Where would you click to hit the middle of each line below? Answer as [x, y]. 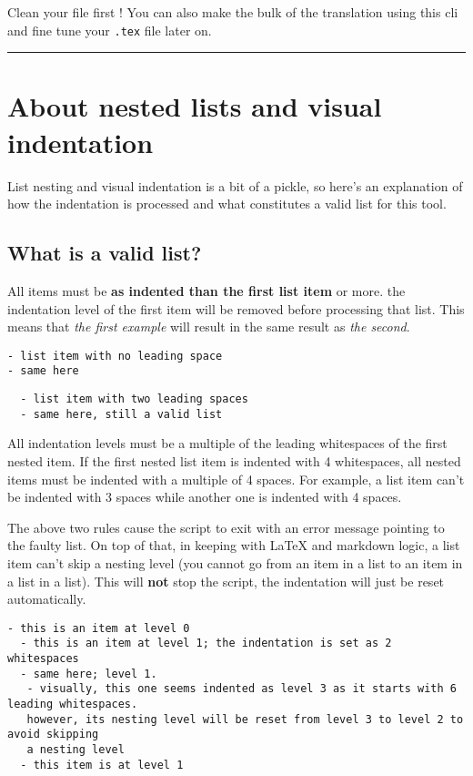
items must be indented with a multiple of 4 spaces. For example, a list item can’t [236, 479]
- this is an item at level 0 [99, 628]
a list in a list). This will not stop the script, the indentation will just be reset [226, 581]
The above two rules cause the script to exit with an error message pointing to [226, 527]
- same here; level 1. [89, 674]
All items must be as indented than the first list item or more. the [206, 290]
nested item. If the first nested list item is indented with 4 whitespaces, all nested [234, 460]
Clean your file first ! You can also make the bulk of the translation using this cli [233, 12]
